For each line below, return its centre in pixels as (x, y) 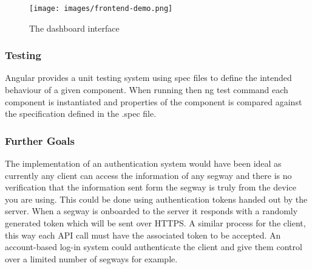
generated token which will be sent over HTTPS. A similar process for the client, (155, 223)
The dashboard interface (74, 28)
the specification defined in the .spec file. (81, 114)
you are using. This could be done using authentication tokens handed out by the (156, 199)
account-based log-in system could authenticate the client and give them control (154, 247)
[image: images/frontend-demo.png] (101, 9)
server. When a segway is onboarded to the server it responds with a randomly (151, 211)
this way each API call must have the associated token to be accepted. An (143, 235)
